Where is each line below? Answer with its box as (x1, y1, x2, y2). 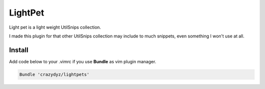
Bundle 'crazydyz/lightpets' (19, 71, 90, 77)
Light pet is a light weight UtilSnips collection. (9, 24, 102, 30)
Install (9, 46, 29, 54)
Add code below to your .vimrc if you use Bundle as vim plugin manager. (9, 58, 157, 64)
